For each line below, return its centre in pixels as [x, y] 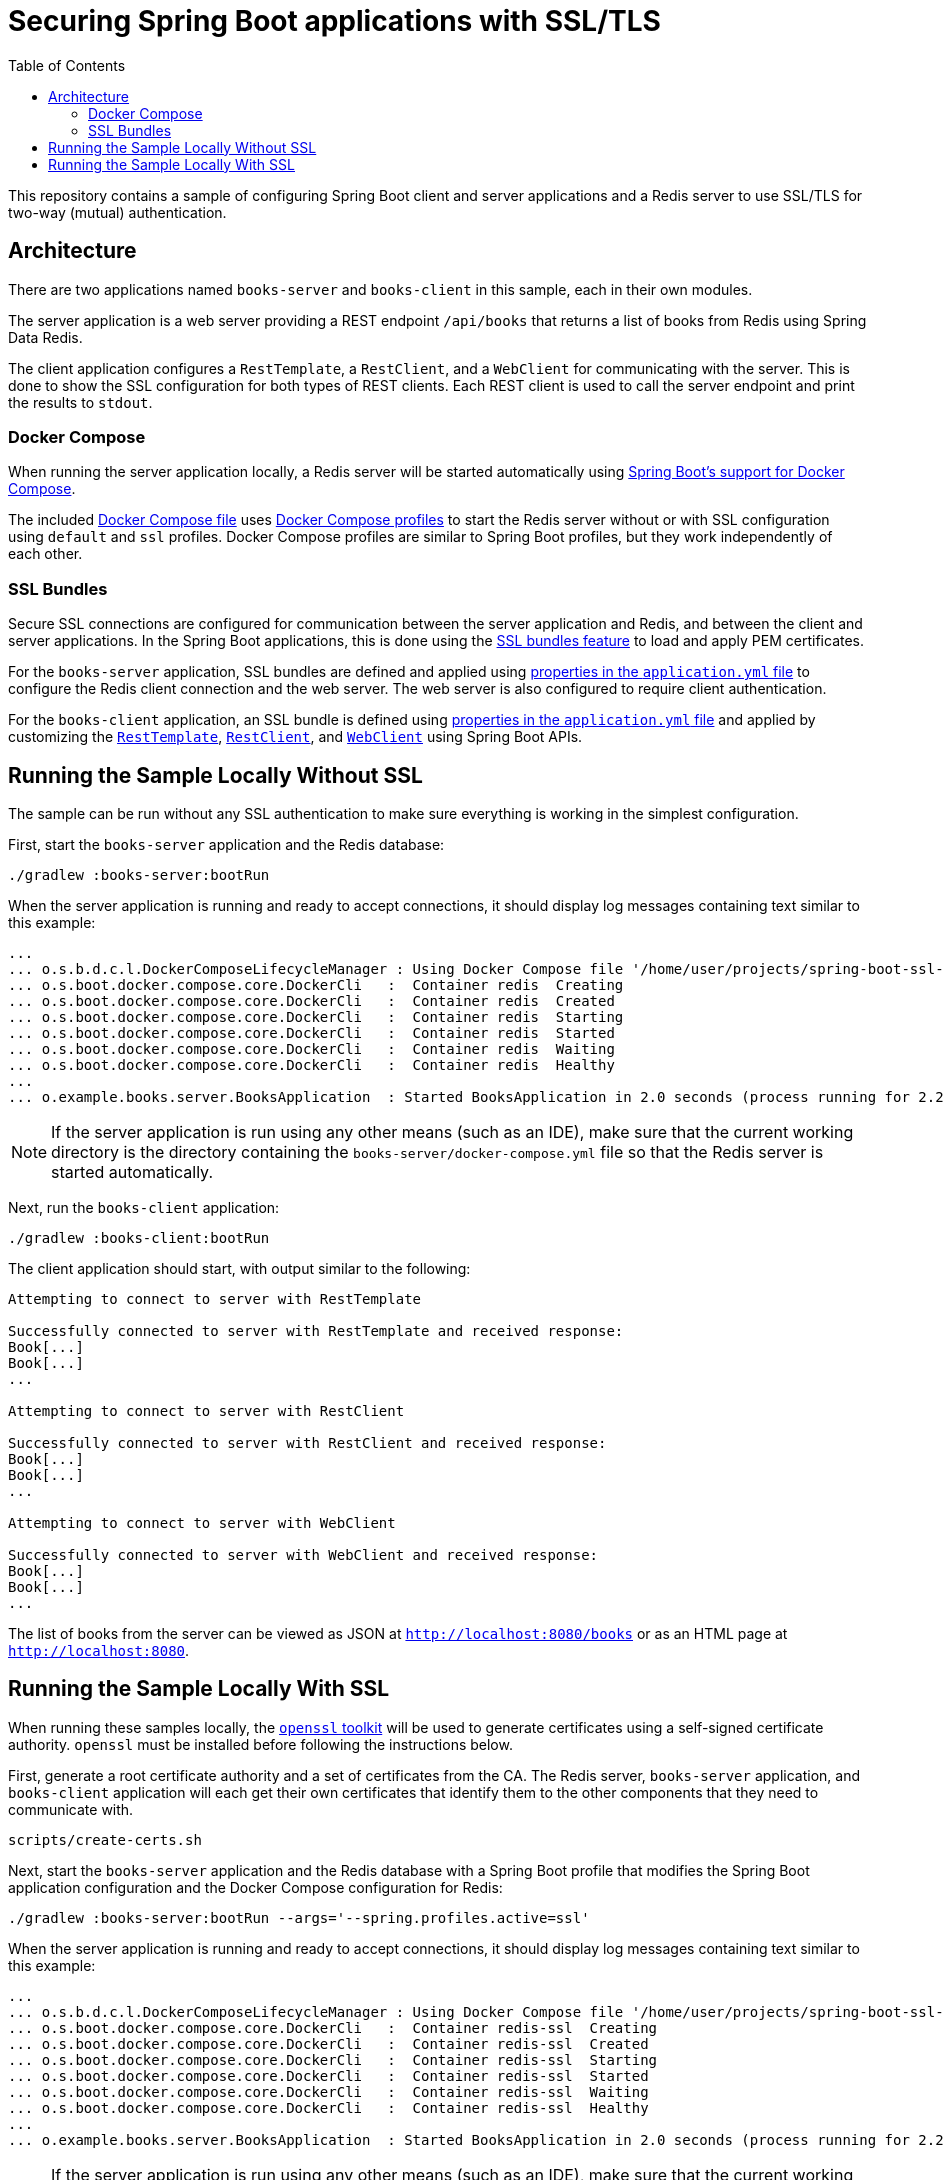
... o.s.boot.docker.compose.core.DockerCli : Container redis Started [311, 1032]
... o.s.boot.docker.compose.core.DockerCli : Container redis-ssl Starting [333, 2059]
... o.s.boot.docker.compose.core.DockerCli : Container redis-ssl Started [328, 2075]
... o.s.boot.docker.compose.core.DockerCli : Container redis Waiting [311, 1048]
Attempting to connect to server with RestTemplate [215, 1298]
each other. [45, 554]
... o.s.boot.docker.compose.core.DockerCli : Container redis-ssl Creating [333, 2027]
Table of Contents [67, 65]
